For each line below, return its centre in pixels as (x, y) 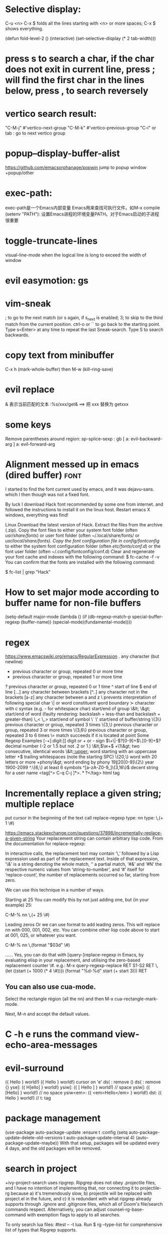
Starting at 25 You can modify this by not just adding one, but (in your (77, 900)
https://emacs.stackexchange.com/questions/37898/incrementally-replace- (83, 833)
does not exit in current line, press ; (80, 70)
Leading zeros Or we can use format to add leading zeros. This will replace (83, 925)
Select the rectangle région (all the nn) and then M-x (59, 999)
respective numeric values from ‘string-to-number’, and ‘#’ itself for (75, 869)
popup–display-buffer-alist (63, 153)
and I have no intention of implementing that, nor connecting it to (72, 1188)
